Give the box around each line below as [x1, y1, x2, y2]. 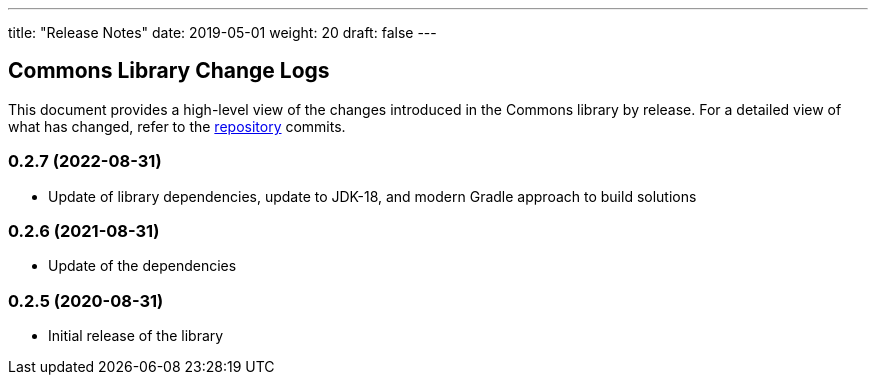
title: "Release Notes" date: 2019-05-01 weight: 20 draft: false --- [8, 24, 437, 41]
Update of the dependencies [48, 257, 237, 275]
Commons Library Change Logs [8, 58, 330, 84]
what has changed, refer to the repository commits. [8, 117, 346, 135]
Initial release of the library [48, 327, 224, 345]
